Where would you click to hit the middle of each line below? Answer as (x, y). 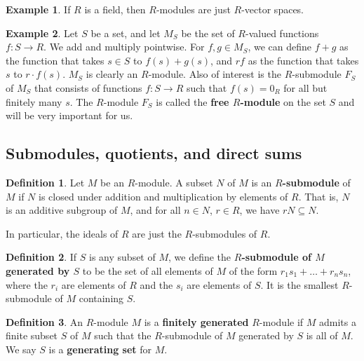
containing (101, 298)
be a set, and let (126, 33)
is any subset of (122, 257)
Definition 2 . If (41, 257)
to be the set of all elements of (148, 270)
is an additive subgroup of (62, 210)
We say (21, 349)
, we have (259, 210)
